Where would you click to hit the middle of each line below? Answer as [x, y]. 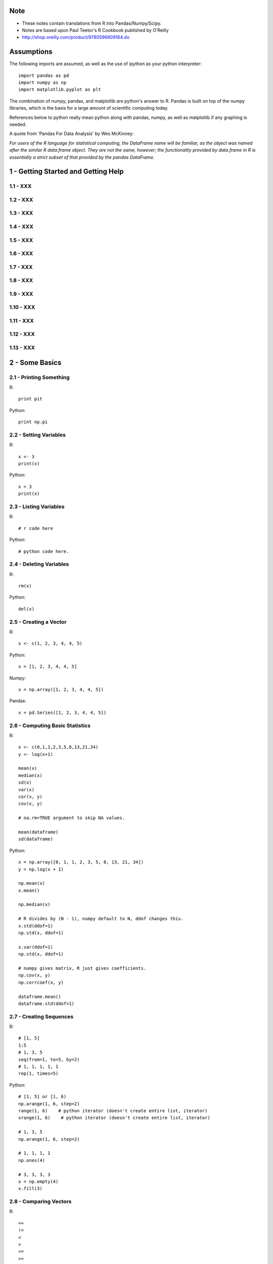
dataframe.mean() [40, 997]
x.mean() [29, 890]
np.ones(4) [32, 1160]
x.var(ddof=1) [36, 947]
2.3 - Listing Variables [37, 507]
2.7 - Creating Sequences [41, 1016]
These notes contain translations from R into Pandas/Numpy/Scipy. [92, 23]
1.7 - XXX [21, 267]
